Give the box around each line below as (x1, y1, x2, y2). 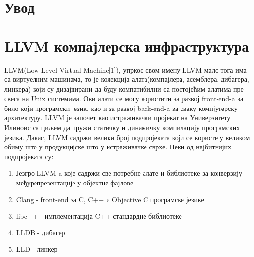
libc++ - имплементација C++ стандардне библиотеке (16, 211, 182, 221)
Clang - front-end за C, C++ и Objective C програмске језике (16, 194, 204, 204)
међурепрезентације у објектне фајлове (16, 178, 134, 188)
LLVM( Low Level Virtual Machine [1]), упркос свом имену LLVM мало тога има (4, 64, 247, 74)
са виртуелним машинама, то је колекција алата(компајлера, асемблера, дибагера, (4, 74, 249, 84)
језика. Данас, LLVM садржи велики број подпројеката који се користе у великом (4, 132, 250, 142)
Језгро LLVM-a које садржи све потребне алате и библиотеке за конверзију (16, 168, 242, 178)
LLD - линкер (16, 244, 58, 254)
